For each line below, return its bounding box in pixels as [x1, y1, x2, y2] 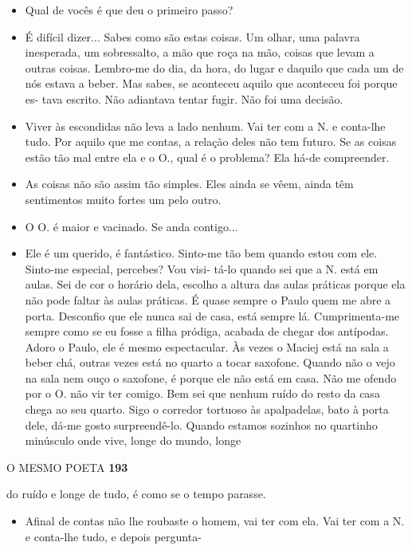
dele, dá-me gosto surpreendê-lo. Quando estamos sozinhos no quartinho [25, 416, 378, 433]
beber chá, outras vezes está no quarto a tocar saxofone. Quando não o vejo [25, 354, 395, 371]
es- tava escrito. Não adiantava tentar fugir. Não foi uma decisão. [25, 90, 343, 107]
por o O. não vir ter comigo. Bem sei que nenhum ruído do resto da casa [25, 385, 380, 402]
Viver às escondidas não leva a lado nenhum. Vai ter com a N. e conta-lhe [25, 117, 386, 134]
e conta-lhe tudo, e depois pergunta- [25, 528, 202, 544]
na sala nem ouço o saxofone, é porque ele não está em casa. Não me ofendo [25, 369, 397, 386]
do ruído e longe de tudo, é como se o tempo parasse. [6, 485, 266, 502]
